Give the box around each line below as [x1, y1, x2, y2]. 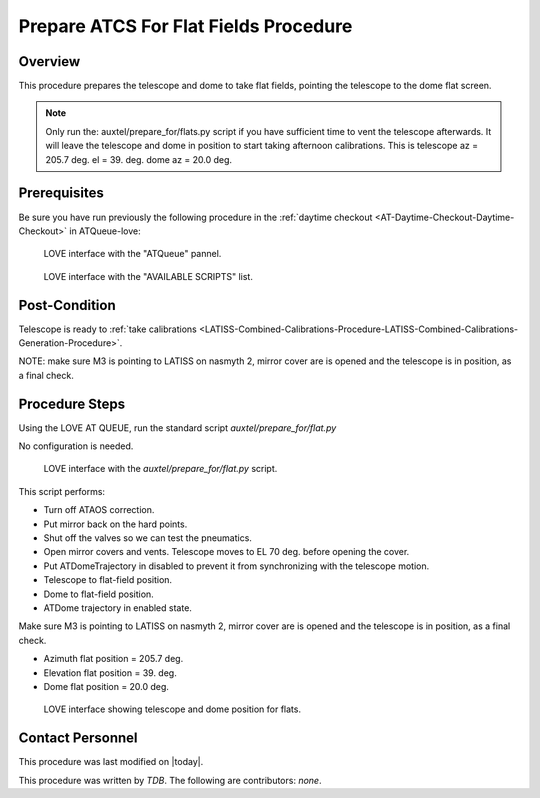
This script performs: [18, 485, 105, 497]
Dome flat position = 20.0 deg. [43, 680, 170, 692]
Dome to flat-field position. [43, 588, 154, 600]
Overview [18, 53, 81, 70]
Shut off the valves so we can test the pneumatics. [43, 532, 252, 544]
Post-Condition [18, 296, 116, 314]
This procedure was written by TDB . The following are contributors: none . [18, 774, 322, 786]
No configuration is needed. [18, 440, 134, 452]
